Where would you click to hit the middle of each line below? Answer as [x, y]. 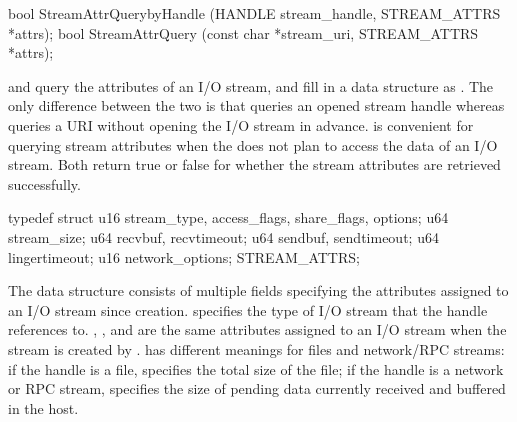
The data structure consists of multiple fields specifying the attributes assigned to [258, 290]
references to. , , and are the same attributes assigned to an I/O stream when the [257, 329]
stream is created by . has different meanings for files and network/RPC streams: [256, 348]
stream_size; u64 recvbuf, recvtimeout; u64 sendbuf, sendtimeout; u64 [223, 236]
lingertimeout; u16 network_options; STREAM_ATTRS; [184, 256]
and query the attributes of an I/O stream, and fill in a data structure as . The [251, 85]
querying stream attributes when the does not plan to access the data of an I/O [253, 144]
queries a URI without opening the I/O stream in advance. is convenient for [241, 124]
